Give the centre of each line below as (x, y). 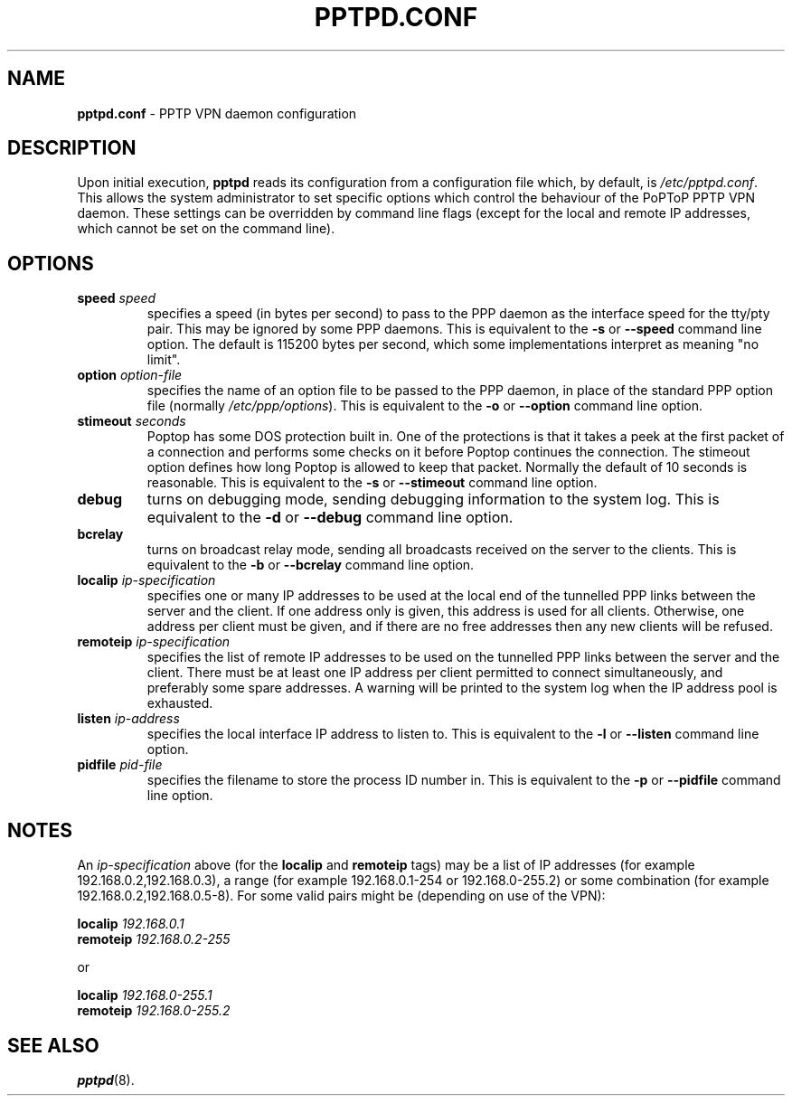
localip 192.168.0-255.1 (145, 995)
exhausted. (180, 703)
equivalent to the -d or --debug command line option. (330, 518)
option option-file (130, 375)
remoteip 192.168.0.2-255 (154, 939)
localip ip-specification (146, 580)
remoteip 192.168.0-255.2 (154, 1011)
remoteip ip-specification (154, 642)
